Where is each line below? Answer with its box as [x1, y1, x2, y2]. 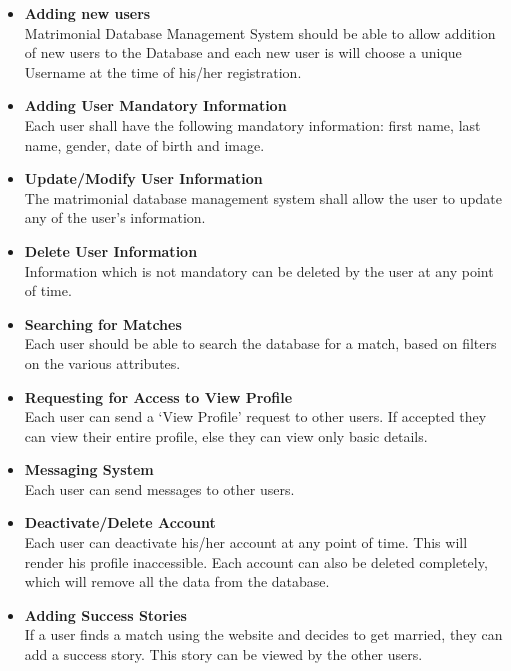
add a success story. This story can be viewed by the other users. [24, 644, 423, 665]
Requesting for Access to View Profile [24, 386, 293, 407]
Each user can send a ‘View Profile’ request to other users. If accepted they [24, 406, 487, 427]
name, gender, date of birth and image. [24, 134, 265, 155]
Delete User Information [24, 240, 198, 261]
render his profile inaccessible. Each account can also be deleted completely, [24, 551, 488, 572]
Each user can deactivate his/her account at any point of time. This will [24, 532, 468, 553]
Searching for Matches [24, 313, 182, 334]
